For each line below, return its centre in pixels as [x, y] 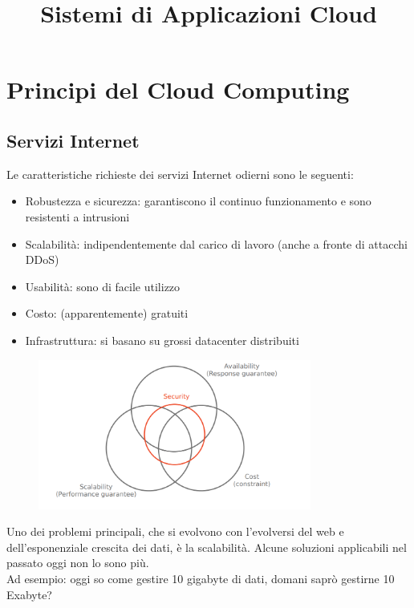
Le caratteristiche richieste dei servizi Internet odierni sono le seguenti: [180, 174]
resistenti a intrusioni [77, 216]
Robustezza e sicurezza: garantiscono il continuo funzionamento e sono [198, 201]
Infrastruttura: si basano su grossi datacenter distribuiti [162, 340]
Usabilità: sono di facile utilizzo [103, 286]
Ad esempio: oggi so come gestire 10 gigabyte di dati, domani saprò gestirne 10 [201, 579]
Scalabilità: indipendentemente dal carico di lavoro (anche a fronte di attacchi [216, 243]
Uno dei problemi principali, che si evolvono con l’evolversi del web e [175, 531]
